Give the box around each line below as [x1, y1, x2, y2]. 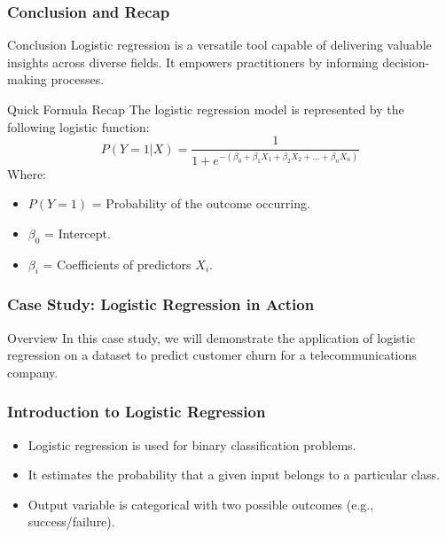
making [7, 70, 47, 89]
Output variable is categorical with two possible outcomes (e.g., [27, 494, 374, 513]
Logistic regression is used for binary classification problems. [27, 435, 356, 454]
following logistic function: [7, 117, 150, 136]
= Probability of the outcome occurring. [91, 194, 310, 213]
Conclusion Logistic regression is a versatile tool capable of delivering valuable [7, 35, 432, 54]
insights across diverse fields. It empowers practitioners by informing [7, 52, 379, 71]
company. [7, 362, 59, 381]
